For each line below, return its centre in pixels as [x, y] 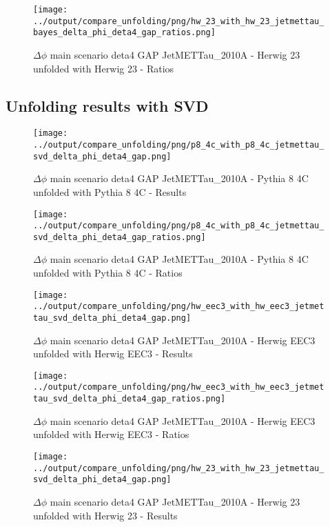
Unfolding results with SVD [107, 105]
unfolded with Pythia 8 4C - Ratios [108, 273]
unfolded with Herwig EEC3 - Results [113, 354]
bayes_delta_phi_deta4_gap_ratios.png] [124, 33]
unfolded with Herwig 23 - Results [105, 515]
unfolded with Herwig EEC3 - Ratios [111, 434]
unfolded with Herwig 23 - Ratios [104, 68]
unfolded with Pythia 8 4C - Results [110, 191]
